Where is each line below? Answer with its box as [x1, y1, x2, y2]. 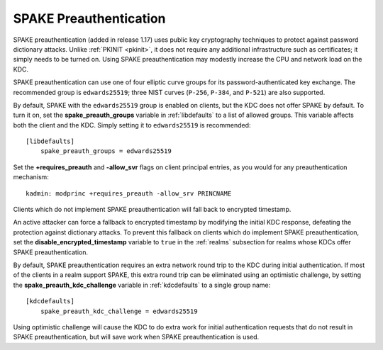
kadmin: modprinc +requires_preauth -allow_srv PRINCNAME [26, 189, 232, 198]
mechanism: [13, 173, 49, 181]
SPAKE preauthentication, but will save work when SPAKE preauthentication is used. [13, 333, 260, 341]
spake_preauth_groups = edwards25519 [40, 147, 172, 155]
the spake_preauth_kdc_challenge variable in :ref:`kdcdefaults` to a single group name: [13, 281, 271, 289]
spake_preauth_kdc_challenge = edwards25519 [40, 307, 198, 315]
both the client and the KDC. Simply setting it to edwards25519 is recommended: [13, 120, 251, 129]
